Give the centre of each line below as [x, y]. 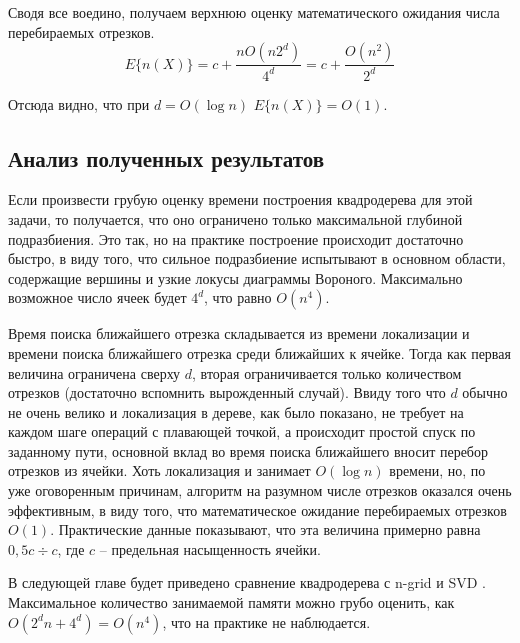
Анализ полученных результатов [166, 157]
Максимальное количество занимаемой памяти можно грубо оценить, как [231, 602]
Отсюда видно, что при [79, 103]
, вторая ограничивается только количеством [327, 372]
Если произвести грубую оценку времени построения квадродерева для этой [240, 199]
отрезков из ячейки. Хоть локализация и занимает [159, 470]
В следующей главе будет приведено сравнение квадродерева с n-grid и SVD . [247, 582]
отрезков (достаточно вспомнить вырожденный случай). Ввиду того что [227, 392]
